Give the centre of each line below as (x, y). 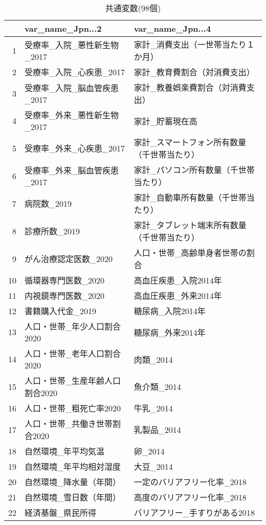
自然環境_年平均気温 (65, 451)
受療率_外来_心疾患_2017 (75, 148)
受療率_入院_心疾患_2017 (75, 72)
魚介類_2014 (157, 387)
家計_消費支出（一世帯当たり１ (194, 44)
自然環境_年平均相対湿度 (73, 466)
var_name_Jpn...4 (172, 28)
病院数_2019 (48, 203)
